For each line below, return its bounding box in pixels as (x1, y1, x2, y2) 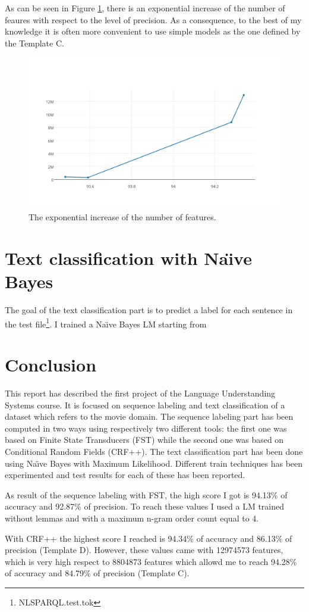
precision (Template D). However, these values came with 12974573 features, (5, 544, 283, 556)
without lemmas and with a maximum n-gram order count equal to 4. (5, 512, 259, 524)
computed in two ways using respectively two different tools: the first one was (5, 421, 287, 434)
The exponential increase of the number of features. (29, 211, 216, 223)
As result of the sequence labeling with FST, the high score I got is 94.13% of (5, 488, 288, 501)
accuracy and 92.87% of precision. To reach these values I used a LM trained (5, 500, 285, 513)
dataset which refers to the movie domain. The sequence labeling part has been (5, 410, 294, 423)
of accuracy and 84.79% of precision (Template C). (5, 567, 190, 579)
